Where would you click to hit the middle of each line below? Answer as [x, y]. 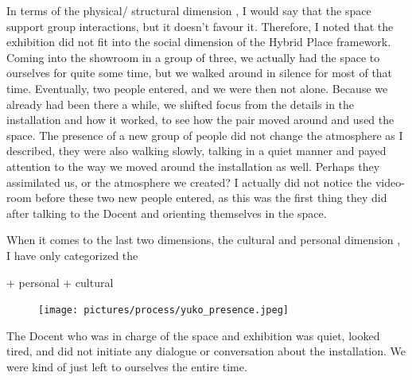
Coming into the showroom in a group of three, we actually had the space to [193, 57]
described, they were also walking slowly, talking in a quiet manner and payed [196, 151]
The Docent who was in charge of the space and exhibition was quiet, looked [193, 335]
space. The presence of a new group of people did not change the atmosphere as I [205, 135]
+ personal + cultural [60, 282]
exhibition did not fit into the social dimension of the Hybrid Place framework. [199, 42]
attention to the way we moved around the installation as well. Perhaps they [193, 166]
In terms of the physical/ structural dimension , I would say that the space [189, 10]
